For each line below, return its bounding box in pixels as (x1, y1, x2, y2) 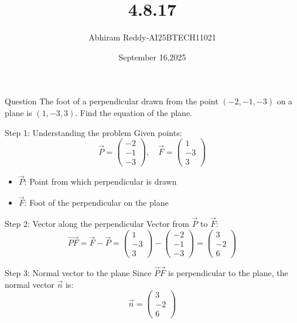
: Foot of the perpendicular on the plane (24, 196, 169, 209)
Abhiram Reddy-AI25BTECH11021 (88, 31, 216, 43)
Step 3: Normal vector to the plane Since (5, 267, 152, 279)
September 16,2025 (118, 50, 186, 63)
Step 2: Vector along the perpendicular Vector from (5, 217, 189, 230)
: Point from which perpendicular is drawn (24, 175, 177, 188)
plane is (5, 106, 32, 118)
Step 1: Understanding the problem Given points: (5, 126, 182, 138)
